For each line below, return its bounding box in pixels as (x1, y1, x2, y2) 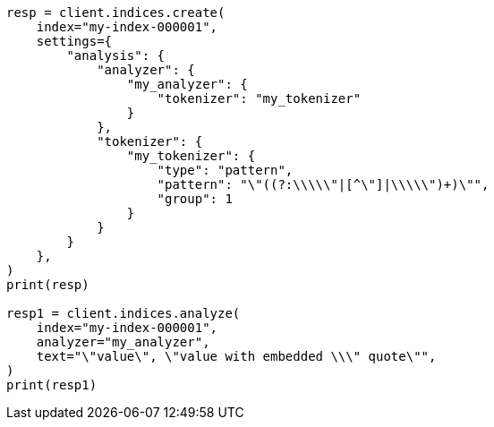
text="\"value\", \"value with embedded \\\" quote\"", (36, 349, 437, 363)
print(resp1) (6, 378, 98, 392)
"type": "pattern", (157, 163, 294, 177)
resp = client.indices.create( (6, 5, 226, 20)
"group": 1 (157, 192, 233, 206)
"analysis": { (66, 48, 166, 63)
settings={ (36, 34, 113, 48)
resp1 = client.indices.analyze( (6, 306, 241, 320)
